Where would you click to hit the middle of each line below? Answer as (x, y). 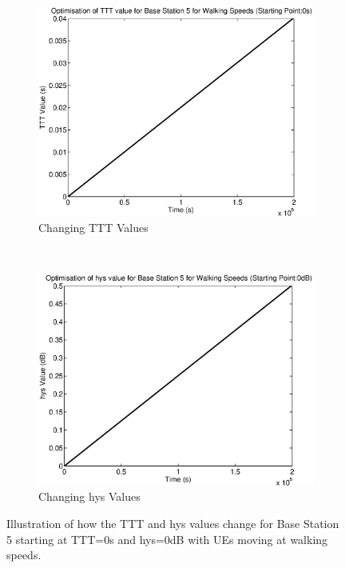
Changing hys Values (89, 496)
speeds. (24, 555)
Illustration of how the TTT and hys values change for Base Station (173, 524)
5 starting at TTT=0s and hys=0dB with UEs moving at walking (167, 539)
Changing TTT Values (93, 227)
